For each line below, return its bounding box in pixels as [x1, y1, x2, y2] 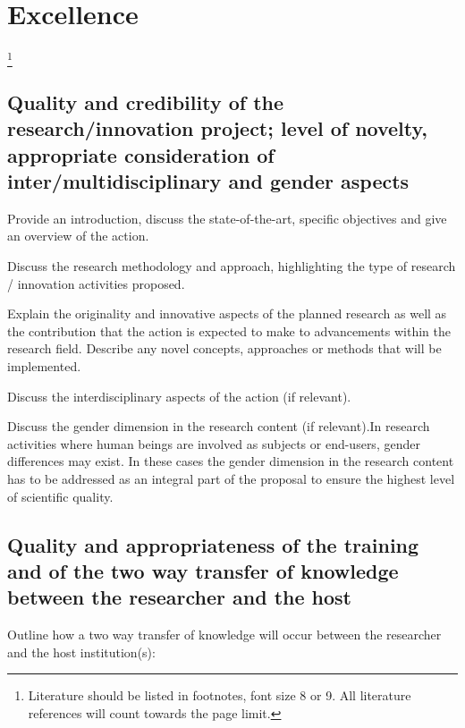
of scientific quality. [7, 487, 114, 505]
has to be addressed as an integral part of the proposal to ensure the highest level [7, 469, 455, 487]
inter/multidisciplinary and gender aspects [7, 167, 410, 195]
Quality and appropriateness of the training [7, 530, 419, 558]
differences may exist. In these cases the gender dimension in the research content [7, 452, 454, 470]
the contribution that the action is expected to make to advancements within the [7, 321, 452, 340]
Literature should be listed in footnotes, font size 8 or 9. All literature [28, 686, 411, 705]
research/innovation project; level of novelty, [7, 114, 427, 142]
